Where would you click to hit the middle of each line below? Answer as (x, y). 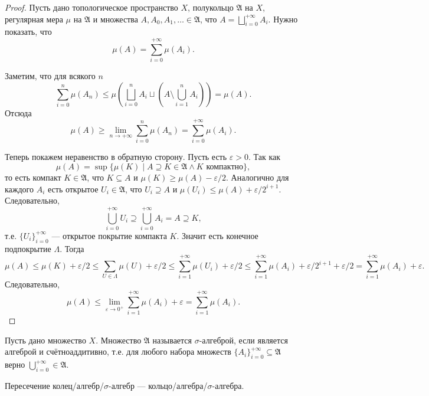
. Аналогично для (257, 177)
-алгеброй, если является (243, 340)
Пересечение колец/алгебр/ (55, 385)
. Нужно (283, 19)
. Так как (264, 157)
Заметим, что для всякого (50, 76)
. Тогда (72, 248)
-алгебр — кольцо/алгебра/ (158, 385)
